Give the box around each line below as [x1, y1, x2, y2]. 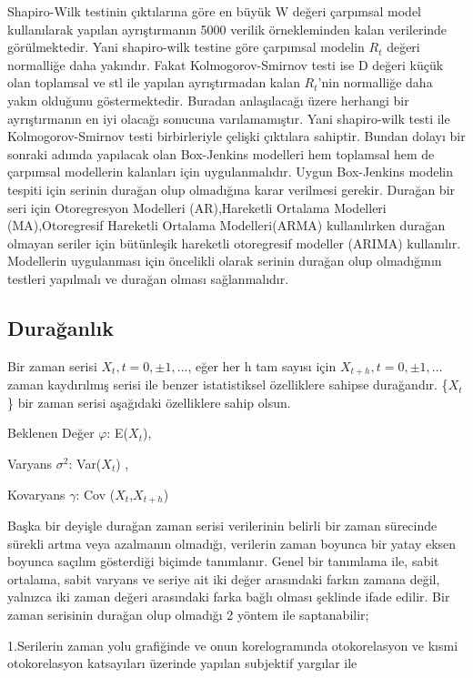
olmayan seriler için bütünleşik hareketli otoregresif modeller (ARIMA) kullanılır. [7, 233, 461, 252]
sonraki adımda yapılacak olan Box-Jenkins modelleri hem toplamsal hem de [7, 144, 435, 163]
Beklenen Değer [7, 423, 95, 442]
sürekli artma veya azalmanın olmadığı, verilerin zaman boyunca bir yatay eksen [7, 533, 457, 552]
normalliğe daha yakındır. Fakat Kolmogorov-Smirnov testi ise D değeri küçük [7, 55, 444, 74]
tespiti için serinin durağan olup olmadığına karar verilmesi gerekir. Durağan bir [7, 179, 456, 198]
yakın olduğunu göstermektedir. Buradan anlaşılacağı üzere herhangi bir [7, 90, 409, 109]
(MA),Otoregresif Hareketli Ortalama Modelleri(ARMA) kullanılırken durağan [7, 216, 446, 235]
